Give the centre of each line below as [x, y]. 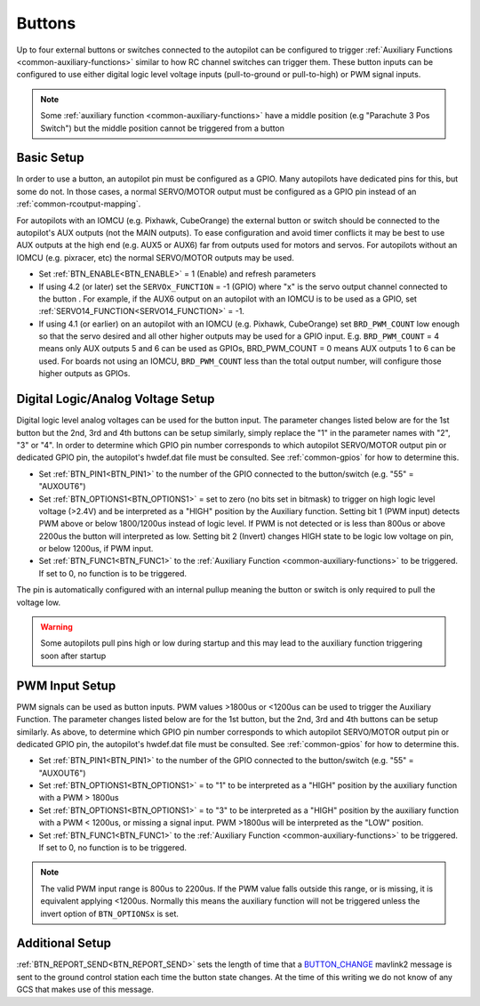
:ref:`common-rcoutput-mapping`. [79, 204]
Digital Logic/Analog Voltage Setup [116, 399]
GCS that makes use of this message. [85, 990]
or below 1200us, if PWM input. [96, 549]
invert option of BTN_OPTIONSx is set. [110, 913]
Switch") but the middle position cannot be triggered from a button [162, 128]
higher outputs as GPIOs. [84, 374]
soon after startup [73, 656]
